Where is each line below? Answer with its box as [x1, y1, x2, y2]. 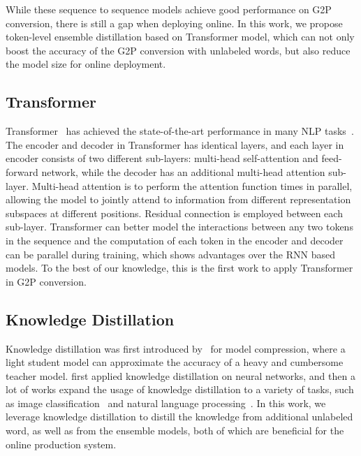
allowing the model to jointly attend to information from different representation [6, 192, 351, 207]
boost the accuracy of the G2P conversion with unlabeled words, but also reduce [6, 43, 351, 57]
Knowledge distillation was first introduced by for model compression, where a [6, 341, 346, 355]
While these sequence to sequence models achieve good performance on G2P [6, 2, 332, 16]
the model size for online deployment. [6, 57, 166, 71]
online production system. [6, 436, 117, 451]
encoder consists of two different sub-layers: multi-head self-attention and [6, 151, 318, 166]
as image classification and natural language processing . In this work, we [6, 395, 326, 410]
